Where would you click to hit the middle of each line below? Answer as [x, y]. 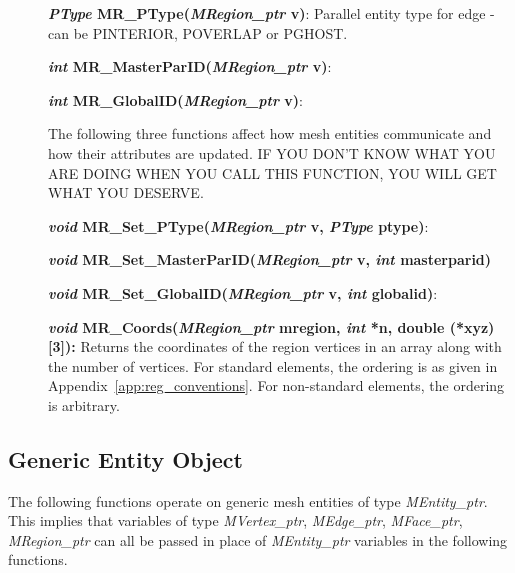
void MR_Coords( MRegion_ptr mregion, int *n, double [246, 326]
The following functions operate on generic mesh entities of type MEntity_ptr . [248, 500]
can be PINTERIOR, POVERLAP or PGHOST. [198, 32]
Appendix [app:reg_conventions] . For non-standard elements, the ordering [276, 385]
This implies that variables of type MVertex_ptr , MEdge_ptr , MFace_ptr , [235, 520]
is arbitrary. [84, 404]
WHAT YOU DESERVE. [126, 192]
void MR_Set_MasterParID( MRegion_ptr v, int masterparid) [270, 259]
